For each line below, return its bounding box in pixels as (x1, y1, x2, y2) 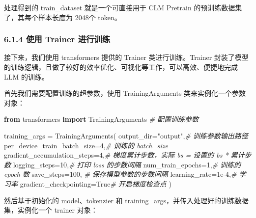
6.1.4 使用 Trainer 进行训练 (4, 33, 111, 45)
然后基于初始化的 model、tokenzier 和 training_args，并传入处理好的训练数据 (4, 195, 249, 205)
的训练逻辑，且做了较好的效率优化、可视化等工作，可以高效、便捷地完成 (4, 62, 238, 72)
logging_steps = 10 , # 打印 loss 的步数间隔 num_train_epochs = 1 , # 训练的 (13, 159, 241, 169)
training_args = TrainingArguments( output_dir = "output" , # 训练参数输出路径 (4, 130, 248, 140)
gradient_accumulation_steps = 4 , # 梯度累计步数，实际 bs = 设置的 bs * (4, 150, 228, 160)
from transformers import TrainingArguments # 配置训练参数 (4, 114, 199, 124)
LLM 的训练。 (4, 71, 49, 82)
